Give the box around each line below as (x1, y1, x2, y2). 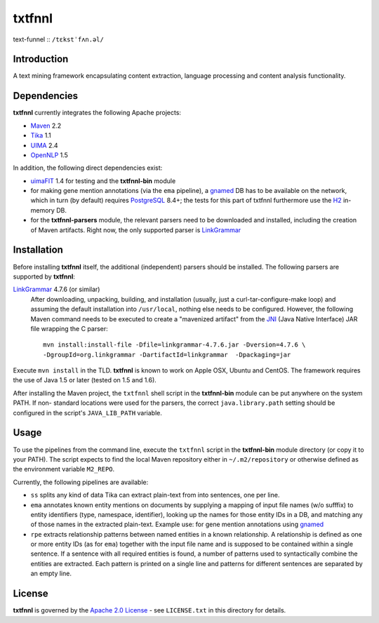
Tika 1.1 (30, 131, 52, 140)
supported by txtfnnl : (13, 272, 75, 281)
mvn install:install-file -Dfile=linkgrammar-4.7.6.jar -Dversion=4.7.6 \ (43, 341, 306, 349)
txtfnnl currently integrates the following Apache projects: (13, 109, 182, 117)
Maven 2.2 (30, 121, 62, 130)
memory (30, 206, 55, 214)
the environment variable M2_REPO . (13, 465, 115, 474)
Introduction (13, 53, 69, 65)
